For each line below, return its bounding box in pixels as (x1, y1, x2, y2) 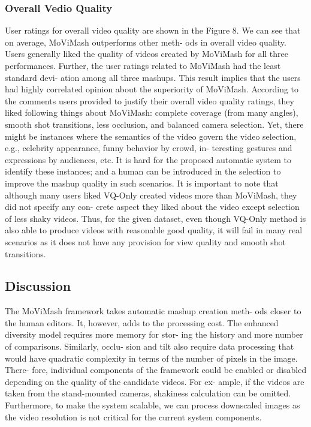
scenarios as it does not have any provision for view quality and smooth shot (5, 235, 286, 248)
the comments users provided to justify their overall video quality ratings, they (5, 94, 294, 107)
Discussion (5, 276, 71, 295)
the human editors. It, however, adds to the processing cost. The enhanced (5, 316, 279, 329)
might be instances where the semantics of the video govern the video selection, (5, 130, 297, 142)
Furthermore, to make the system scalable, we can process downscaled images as (5, 399, 300, 411)
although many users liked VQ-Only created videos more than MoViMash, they (5, 188, 297, 201)
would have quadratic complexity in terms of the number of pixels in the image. (5, 351, 298, 364)
